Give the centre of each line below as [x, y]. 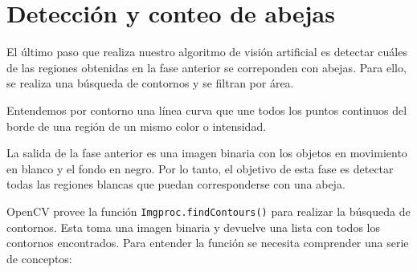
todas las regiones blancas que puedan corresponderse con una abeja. [176, 184]
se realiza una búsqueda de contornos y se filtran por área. [150, 83]
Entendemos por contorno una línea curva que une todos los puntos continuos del [207, 110]
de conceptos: [39, 258]
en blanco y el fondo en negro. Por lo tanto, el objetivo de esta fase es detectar [200, 168]
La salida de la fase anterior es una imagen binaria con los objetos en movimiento [207, 153]
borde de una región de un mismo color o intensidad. [137, 126]
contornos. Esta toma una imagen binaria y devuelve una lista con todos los [193, 227]
